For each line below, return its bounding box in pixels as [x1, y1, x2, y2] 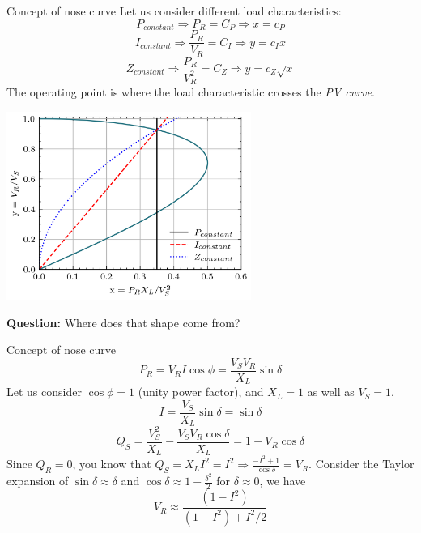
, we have [259, 472, 306, 489]
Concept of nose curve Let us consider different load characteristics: [6, 2, 342, 19]
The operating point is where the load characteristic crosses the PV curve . [6, 83, 375, 100]
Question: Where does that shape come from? [6, 313, 240, 330]
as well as [307, 383, 355, 400]
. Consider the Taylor [308, 455, 415, 472]
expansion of [6, 472, 69, 489]
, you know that [72, 455, 151, 472]
